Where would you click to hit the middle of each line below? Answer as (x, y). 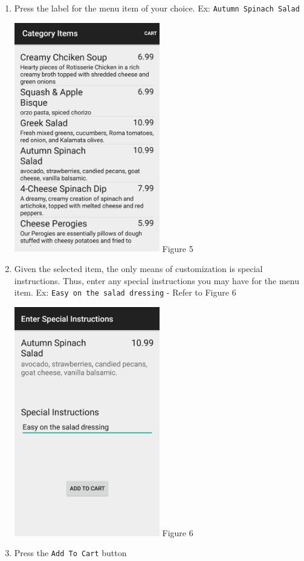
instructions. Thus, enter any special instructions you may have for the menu (157, 280)
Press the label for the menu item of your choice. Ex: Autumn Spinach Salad (157, 8)
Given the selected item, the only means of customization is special (138, 269)
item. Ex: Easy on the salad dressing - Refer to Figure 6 (125, 292)
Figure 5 (178, 248)
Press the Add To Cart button (70, 553)
